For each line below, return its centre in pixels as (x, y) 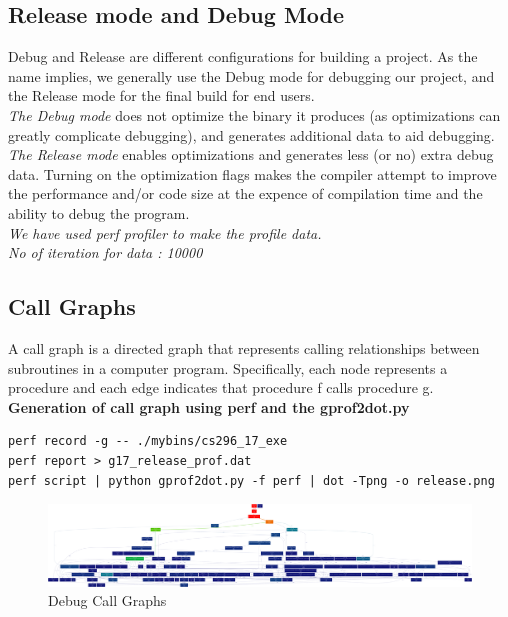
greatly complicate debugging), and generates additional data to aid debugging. (251, 134)
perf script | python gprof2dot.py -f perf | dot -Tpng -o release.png (251, 480)
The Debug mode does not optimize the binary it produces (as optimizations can (254, 114)
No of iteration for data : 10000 (105, 252)
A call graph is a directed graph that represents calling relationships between (244, 347)
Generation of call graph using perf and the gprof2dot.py (209, 406)
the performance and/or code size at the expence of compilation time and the (245, 193)
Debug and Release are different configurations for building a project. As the (243, 56)
